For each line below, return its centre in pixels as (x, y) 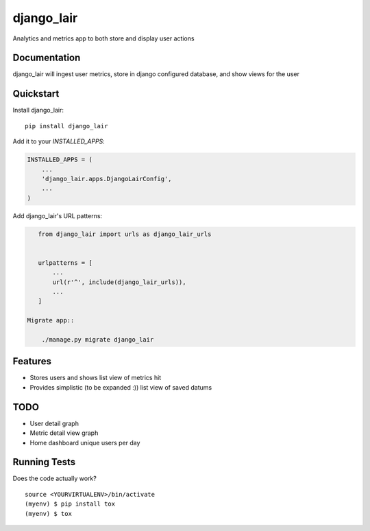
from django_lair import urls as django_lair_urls (125, 234)
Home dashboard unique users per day (85, 442)
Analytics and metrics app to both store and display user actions (103, 38)
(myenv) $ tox (48, 514)
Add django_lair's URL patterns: (58, 215)
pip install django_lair (66, 126)
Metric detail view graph (64, 433)
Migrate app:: (51, 320)
